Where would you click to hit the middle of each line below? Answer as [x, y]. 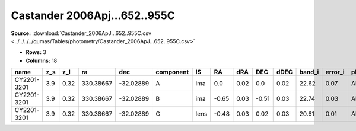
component [172, 72]
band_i [309, 72]
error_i [335, 72]
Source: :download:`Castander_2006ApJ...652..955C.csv [81, 33]
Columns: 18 [42, 60]
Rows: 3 [36, 52]
